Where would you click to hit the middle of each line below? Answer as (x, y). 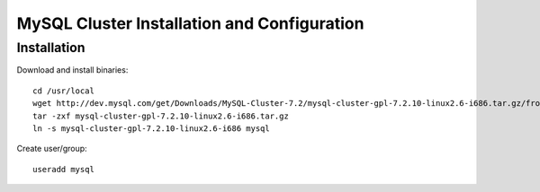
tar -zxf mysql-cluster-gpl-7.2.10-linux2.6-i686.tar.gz (161, 116)
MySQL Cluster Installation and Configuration (190, 23)
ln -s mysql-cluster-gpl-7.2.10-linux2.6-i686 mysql (151, 128)
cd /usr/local (63, 91)
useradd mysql (63, 169)
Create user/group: (52, 149)
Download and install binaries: (72, 70)
